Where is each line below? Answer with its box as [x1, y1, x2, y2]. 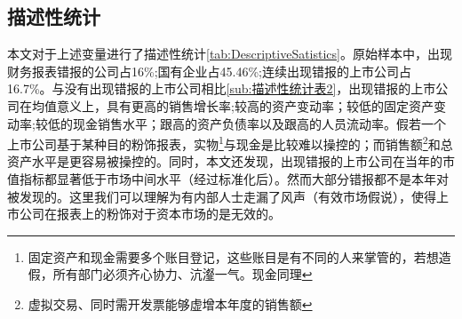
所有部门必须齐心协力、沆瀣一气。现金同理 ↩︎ [52, 265, 313, 283]
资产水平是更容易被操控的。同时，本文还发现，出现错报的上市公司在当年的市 [7, 152, 455, 171]
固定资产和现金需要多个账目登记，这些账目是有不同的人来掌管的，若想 [28, 247, 439, 266]
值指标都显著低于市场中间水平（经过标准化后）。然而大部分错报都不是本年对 [7, 170, 449, 188]
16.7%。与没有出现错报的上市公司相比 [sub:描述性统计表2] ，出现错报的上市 [7, 79, 436, 98]
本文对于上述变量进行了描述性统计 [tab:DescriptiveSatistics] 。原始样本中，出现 [7, 44, 452, 63]
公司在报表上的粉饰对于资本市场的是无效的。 [19, 204, 281, 223]
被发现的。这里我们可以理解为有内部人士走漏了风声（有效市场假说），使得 [7, 187, 436, 205]
